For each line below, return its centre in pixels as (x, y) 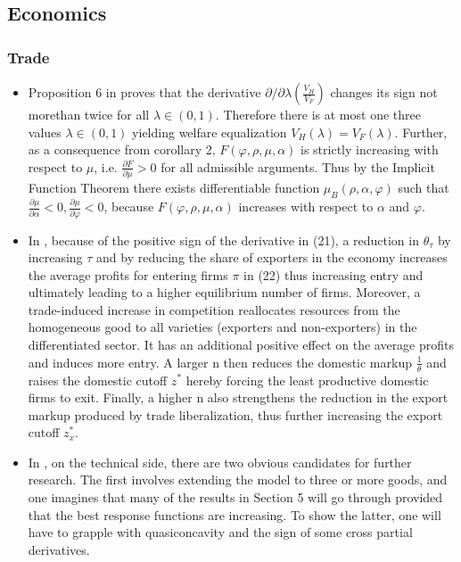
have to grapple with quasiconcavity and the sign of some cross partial (220, 532)
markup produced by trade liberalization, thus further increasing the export (235, 414)
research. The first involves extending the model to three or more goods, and (238, 479)
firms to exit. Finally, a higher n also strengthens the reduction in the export (238, 397)
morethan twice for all (89, 114)
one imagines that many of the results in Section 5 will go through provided (235, 497)
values (45, 132)
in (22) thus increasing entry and (333, 274)
